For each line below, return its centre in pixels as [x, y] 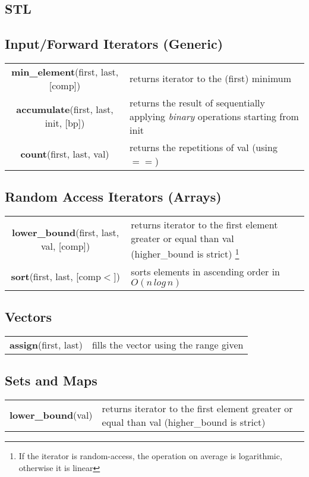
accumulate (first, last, [65, 109]
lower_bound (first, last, [66, 233]
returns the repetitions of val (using [204, 147]
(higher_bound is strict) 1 [185, 253]
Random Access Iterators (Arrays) [113, 197]
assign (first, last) [46, 344]
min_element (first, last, [65, 71]
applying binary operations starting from [214, 116]
